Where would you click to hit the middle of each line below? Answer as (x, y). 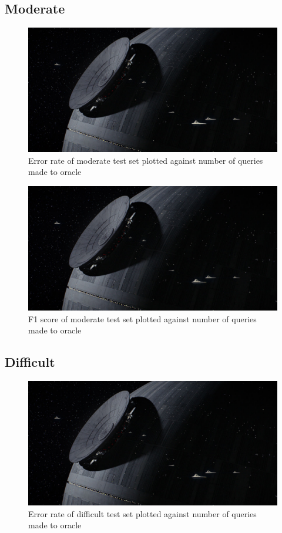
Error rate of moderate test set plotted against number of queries (146, 160)
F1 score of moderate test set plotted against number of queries (142, 318)
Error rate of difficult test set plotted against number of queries (142, 513)
